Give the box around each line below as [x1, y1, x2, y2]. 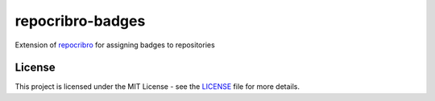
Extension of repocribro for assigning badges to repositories [14, 40, 215, 50]
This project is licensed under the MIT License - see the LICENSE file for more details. [14, 82, 300, 91]
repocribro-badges [14, 12, 146, 30]
